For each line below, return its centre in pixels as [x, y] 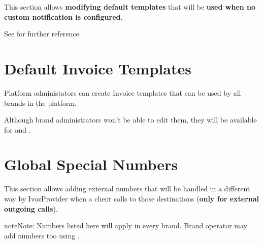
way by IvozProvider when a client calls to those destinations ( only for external [132, 198]
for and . [18, 129]
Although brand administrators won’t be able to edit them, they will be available [130, 120]
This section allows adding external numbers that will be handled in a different [127, 189]
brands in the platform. [40, 103]
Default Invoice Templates [98, 68]
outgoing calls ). [31, 208]
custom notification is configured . [63, 16]
